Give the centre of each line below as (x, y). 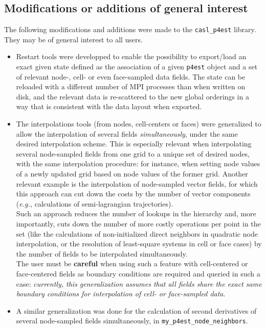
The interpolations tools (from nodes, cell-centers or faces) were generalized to (139, 124)
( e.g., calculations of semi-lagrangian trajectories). (95, 203)
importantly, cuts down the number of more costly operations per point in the (138, 224)
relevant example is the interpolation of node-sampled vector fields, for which (137, 183)
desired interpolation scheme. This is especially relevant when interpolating (134, 144)
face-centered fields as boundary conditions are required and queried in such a (138, 273)
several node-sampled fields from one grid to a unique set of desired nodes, (133, 153)
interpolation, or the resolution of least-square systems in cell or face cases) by (139, 244)
